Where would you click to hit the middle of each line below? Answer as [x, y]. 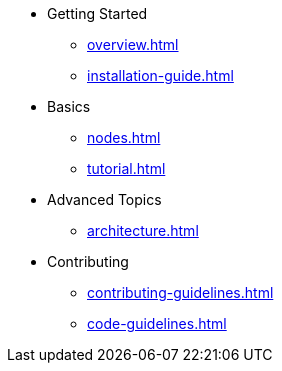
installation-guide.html [160, 75]
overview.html [133, 44]
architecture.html [143, 230]
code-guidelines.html [157, 323]
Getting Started [97, 13]
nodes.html [124, 137]
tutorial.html [126, 168]
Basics [69, 106]
